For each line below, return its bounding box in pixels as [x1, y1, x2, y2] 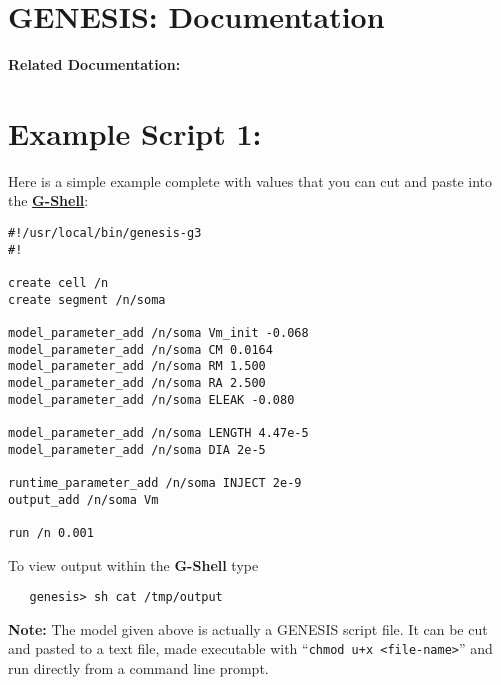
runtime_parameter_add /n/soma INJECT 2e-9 [8, 475, 302, 490]
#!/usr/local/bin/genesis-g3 [8, 226, 202, 241]
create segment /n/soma [8, 292, 166, 307]
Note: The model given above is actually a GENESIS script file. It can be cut [8, 618, 488, 639]
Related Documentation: [8, 54, 181, 75]
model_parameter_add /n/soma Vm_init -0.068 [8, 325, 309, 340]
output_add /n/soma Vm [8, 492, 159, 507]
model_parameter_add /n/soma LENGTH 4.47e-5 [8, 425, 309, 440]
